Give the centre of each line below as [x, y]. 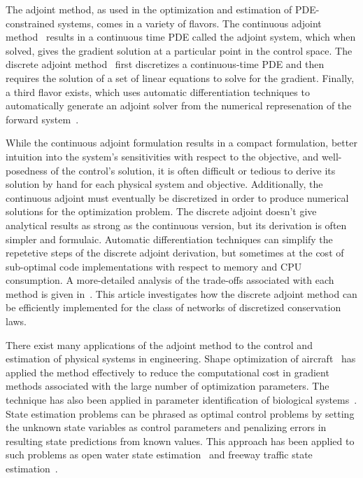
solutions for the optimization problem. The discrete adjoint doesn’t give [161, 211]
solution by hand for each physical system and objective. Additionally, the [164, 184]
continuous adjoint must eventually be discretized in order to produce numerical [177, 197]
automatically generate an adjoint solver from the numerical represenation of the [179, 105]
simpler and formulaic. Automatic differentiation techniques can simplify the [169, 239]
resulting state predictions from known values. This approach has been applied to [180, 441]
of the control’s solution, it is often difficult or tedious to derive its [193, 170]
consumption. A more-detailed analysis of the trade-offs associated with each [170, 280]
